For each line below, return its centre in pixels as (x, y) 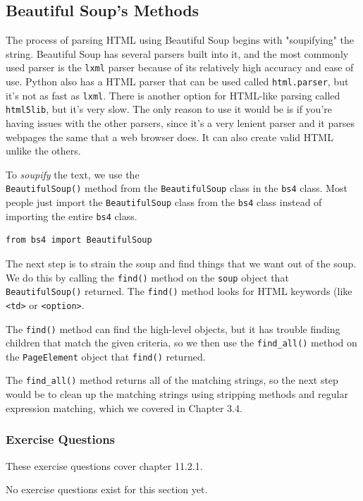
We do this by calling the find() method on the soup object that (147, 277)
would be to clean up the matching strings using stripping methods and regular (177, 394)
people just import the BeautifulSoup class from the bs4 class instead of (164, 202)
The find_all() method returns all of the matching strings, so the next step (172, 380)
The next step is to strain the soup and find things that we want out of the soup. (181, 263)
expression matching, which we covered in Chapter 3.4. (124, 408)
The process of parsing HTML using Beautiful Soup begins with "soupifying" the (180, 40)
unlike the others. (43, 151)
